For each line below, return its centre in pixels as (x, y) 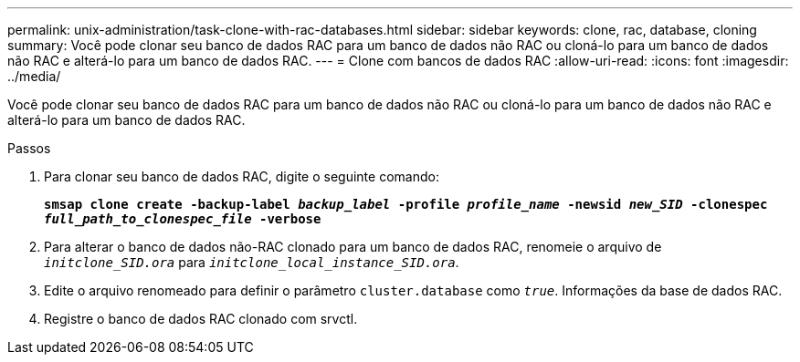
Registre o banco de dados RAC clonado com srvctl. (201, 319)
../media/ (34, 76)
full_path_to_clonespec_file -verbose (183, 219)
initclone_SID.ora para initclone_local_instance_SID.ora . (252, 262)
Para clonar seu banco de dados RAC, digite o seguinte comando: (242, 176)
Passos (29, 148)
